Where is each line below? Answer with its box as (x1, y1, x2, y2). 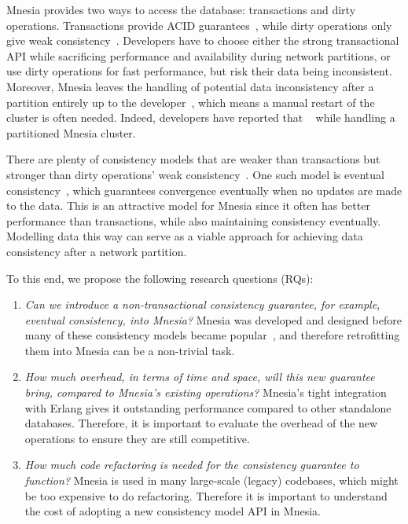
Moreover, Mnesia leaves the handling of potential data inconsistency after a (6, 78, 374, 94)
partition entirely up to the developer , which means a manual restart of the (6, 93, 375, 110)
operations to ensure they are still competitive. (24, 430, 250, 446)
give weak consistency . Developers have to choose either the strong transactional (6, 32, 399, 49)
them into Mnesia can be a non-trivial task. (24, 342, 235, 358)
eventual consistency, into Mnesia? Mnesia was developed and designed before (24, 311, 402, 328)
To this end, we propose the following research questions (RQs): (6, 269, 314, 286)
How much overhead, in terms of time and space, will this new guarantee (24, 368, 375, 385)
